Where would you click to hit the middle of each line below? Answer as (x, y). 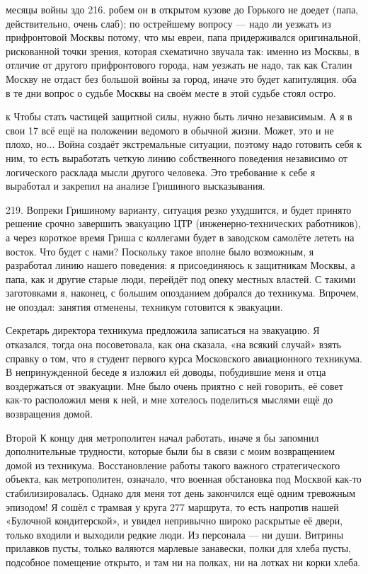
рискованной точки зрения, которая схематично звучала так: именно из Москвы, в (183, 51)
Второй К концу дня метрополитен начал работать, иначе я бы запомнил (162, 437)
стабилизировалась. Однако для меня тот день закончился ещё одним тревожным (181, 493)
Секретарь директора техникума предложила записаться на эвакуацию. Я (163, 330)
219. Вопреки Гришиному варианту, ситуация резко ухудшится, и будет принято (179, 209)
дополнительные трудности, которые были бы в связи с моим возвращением (171, 451)
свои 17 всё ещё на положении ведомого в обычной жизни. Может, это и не (170, 130)
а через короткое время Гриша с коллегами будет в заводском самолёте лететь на (180, 237)
